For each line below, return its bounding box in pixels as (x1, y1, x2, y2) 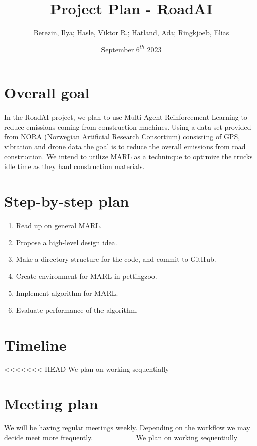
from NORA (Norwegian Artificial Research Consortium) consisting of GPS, (4, 131, 240, 142)
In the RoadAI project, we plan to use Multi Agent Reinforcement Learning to (4, 111, 247, 122)
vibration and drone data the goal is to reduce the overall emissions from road (4, 141, 246, 152)
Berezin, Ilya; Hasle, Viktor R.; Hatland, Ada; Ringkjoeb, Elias (33, 27, 229, 38)
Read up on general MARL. (16, 219, 102, 230)
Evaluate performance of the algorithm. (16, 304, 138, 315)
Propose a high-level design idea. (16, 237, 117, 247)
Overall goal (4, 82, 90, 103)
